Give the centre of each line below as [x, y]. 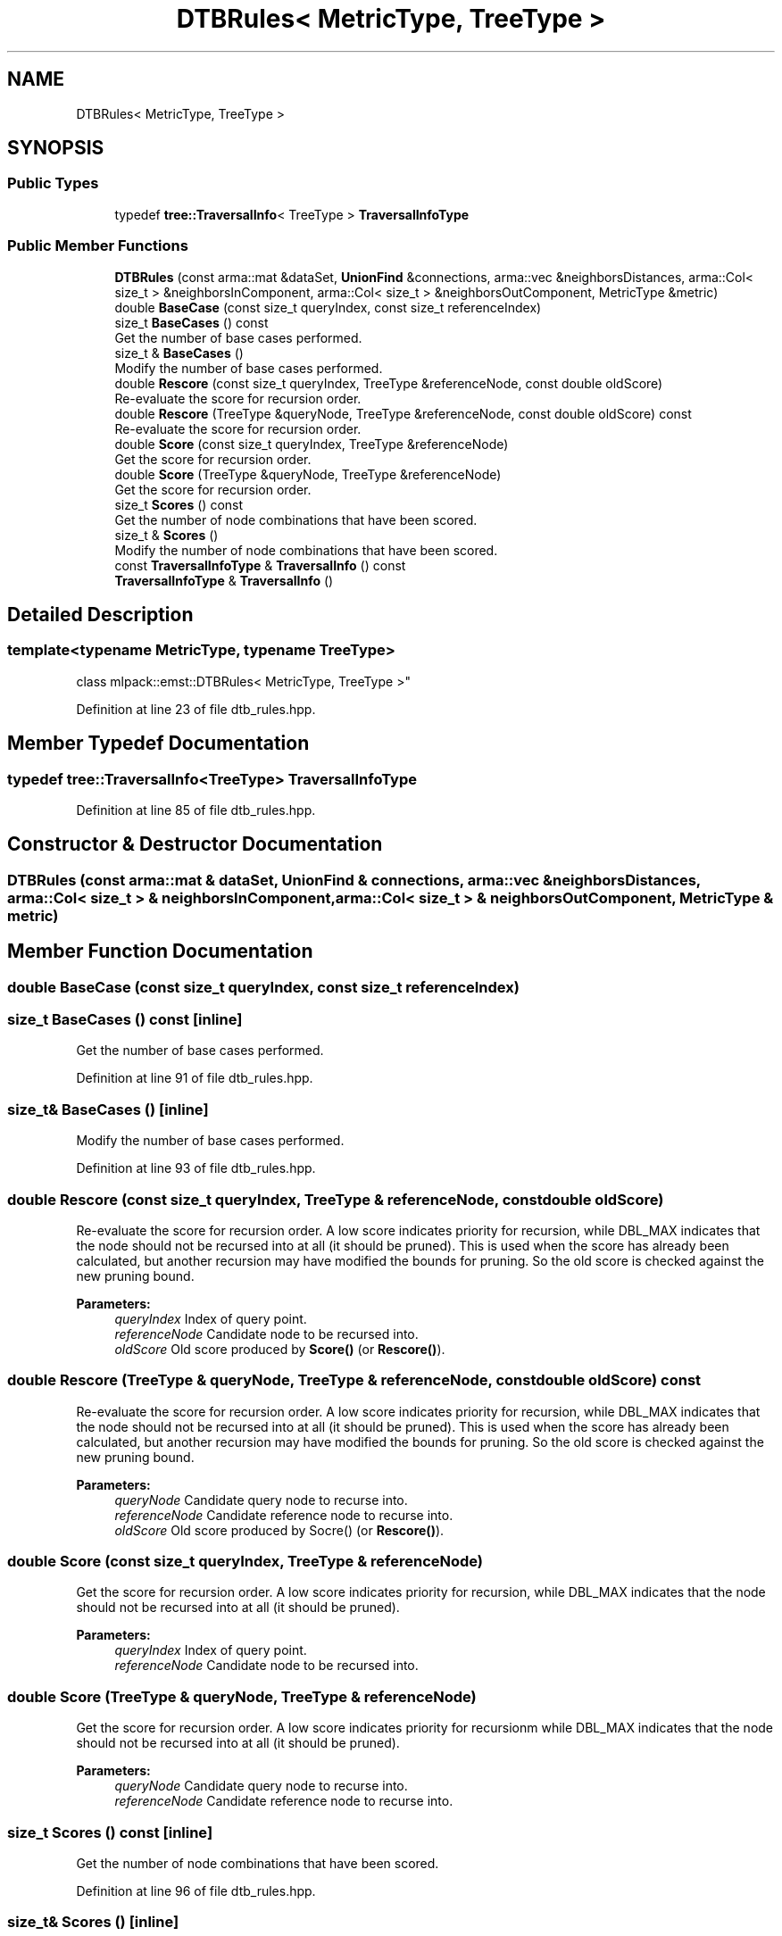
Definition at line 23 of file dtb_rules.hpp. [196, 709]
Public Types [53, 183]
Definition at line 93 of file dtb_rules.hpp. [196, 1168]
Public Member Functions [98, 246]
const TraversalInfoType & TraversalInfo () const [260, 565]
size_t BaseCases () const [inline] [125, 1020]
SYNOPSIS [56, 148]
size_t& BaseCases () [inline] [108, 1109]
